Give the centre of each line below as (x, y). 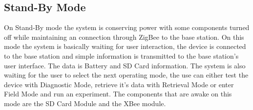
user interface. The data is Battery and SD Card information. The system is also (125, 65)
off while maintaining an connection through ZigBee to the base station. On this (124, 37)
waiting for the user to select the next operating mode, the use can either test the (126, 75)
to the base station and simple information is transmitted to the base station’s (121, 55)
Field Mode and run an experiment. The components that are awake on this (118, 94)
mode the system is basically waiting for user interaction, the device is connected (125, 46)
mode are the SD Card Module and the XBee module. (85, 103)
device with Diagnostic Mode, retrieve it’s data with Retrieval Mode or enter (119, 84)
